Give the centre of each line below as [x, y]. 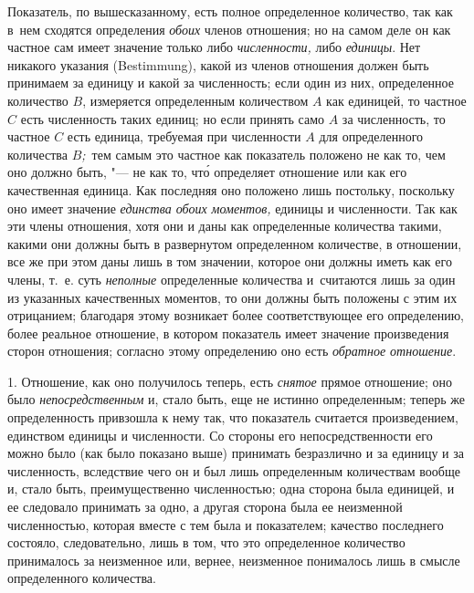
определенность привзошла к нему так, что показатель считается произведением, [233, 417]
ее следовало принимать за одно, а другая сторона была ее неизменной [205, 507]
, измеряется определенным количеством [195, 100]
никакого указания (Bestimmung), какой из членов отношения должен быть [218, 64]
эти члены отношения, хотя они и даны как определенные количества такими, [225, 226]
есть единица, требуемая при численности [184, 136]
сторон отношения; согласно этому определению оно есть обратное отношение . [232, 351]
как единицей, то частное [396, 100]
